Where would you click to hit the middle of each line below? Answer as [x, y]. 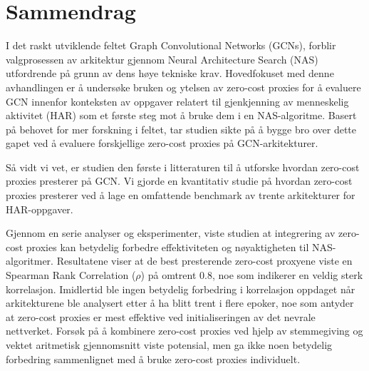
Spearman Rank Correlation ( [71, 275]
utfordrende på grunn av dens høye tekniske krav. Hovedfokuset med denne [170, 73]
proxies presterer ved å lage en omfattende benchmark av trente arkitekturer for [181, 195]
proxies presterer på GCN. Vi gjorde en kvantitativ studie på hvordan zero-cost [179, 181]
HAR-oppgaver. [40, 209]
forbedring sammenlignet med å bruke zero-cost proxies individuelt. [153, 359]
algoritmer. [30, 261]
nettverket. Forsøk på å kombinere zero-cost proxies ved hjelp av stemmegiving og [184, 331]
